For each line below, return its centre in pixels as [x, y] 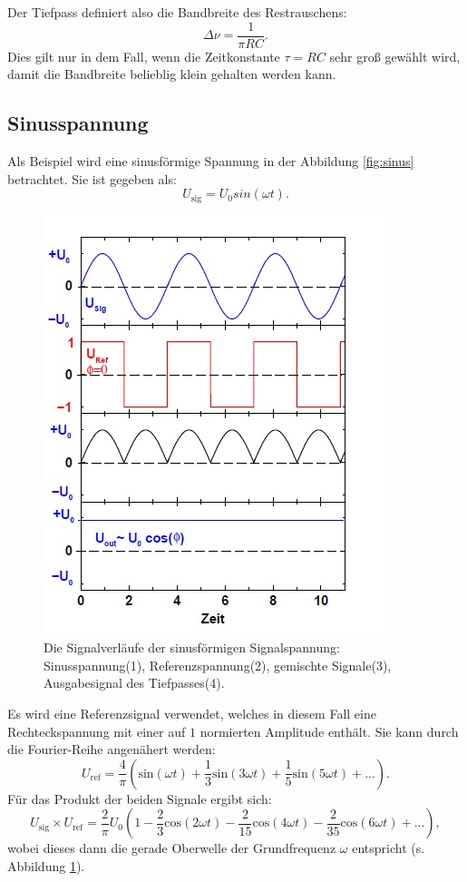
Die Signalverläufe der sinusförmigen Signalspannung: [192, 647]
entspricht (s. [389, 848]
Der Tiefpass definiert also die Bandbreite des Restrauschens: [177, 12]
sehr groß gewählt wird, [395, 56]
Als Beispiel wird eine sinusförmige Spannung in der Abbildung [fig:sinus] [211, 161]
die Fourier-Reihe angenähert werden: [112, 749]
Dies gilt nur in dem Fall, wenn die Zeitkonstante [144, 56]
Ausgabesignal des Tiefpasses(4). [134, 683]
